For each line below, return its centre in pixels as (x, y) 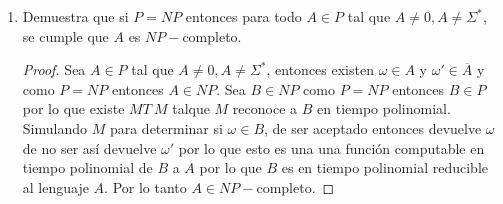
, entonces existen (320, 69)
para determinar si (166, 127)
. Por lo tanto (145, 186)
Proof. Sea (54, 69)
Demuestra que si (75, 16)
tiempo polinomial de (87, 167)
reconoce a (265, 108)
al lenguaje (55, 186)
